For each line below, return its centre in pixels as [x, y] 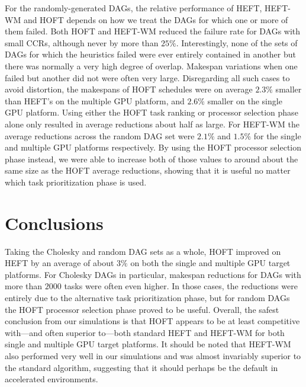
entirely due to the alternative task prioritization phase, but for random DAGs [147, 298]
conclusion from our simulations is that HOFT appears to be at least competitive [152, 321]
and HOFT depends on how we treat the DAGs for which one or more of [156, 19]
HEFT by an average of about [59, 263]
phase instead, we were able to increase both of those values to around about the [152, 159]
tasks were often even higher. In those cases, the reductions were [181, 286]
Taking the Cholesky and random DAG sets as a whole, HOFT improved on [143, 251]
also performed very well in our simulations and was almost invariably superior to [153, 355]
